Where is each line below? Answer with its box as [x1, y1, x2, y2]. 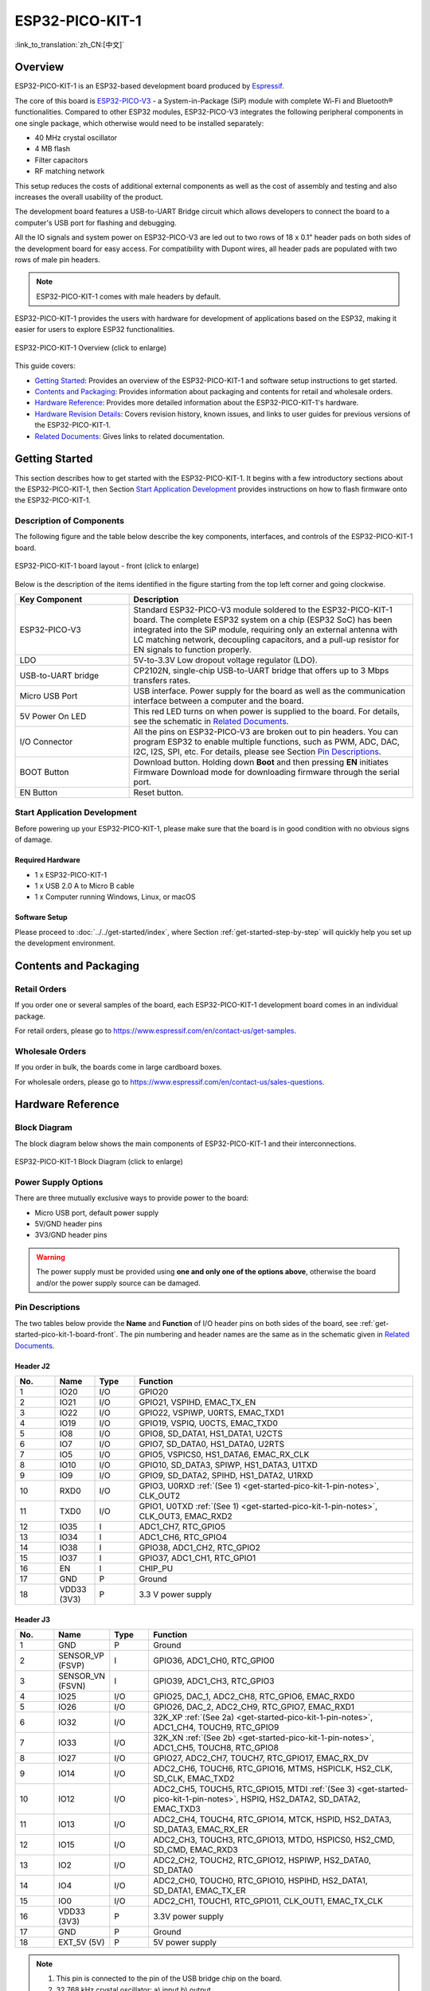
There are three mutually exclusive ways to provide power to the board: [14, 1193, 249, 1203]
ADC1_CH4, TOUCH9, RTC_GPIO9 [152, 1721, 279, 1732]
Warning [36, 1252, 65, 1261]
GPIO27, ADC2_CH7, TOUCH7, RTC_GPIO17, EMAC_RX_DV [152, 1752, 369, 1763]
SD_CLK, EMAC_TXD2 [152, 1773, 235, 1784]
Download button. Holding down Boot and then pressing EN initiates [133, 757, 389, 768]
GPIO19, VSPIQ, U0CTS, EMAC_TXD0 [139, 1418, 278, 1429]
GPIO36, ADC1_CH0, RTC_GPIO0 [152, 1655, 275, 1666]
